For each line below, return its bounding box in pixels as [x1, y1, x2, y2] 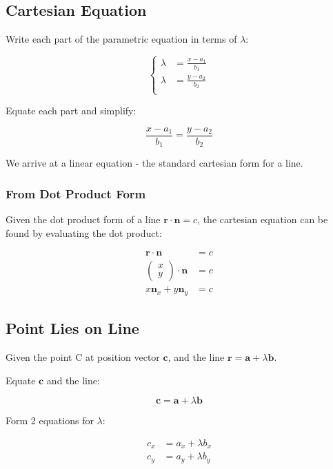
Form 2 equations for [6, 413, 94, 428]
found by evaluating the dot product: [6, 225, 162, 240]
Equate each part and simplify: [6, 103, 137, 118]
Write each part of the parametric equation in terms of [6, 32, 237, 46]
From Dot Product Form [6, 185, 146, 202]
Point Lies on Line [6, 317, 139, 339]
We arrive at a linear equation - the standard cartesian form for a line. [6, 156, 303, 170]
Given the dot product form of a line [6, 212, 161, 227]
